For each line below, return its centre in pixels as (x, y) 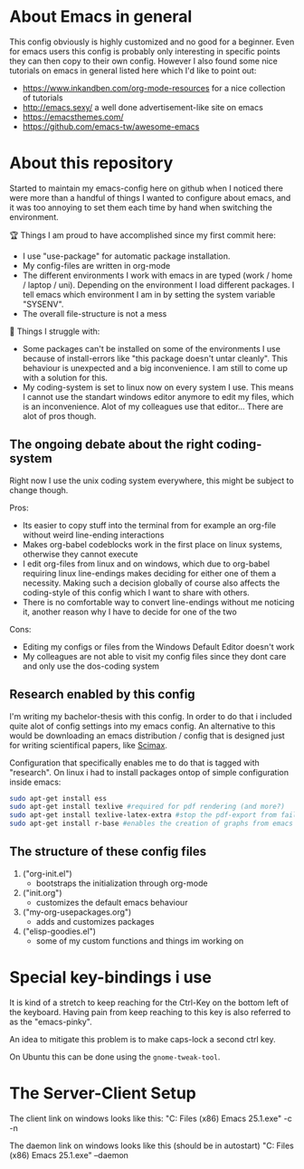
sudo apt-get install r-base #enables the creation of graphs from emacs (152, 824)
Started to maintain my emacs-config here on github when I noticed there (146, 188)
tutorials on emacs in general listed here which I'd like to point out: (133, 71)
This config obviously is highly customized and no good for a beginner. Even (152, 42)
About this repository (91, 163)
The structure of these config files (108, 852)
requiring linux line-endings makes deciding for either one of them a (149, 573)
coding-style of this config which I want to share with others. (136, 592)
